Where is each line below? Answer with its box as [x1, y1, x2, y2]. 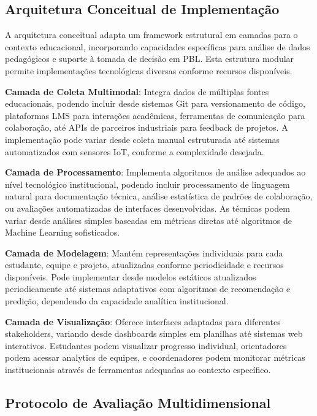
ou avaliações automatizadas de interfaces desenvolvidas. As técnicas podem [5, 201, 290, 214]
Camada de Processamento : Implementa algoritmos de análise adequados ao [5, 166, 306, 179]
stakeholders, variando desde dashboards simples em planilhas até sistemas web [5, 327, 303, 340]
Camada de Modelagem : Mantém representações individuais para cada [5, 246, 283, 259]
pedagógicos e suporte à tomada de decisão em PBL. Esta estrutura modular [5, 52, 294, 65]
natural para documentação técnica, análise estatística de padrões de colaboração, [5, 190, 313, 202]
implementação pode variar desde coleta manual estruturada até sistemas [5, 133, 280, 145]
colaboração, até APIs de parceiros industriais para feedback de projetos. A [5, 121, 288, 134]
